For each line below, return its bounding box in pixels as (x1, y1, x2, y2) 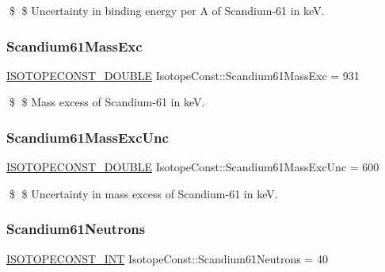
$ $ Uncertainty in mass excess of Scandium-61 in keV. (9, 185, 278, 201)
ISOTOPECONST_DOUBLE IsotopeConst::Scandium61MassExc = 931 (6, 67, 360, 83)
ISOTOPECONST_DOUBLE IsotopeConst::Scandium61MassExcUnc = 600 (6, 159, 379, 175)
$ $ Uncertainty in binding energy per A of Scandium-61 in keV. (9, 2, 325, 18)
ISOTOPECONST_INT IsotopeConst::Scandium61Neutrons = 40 (6, 250, 328, 266)
